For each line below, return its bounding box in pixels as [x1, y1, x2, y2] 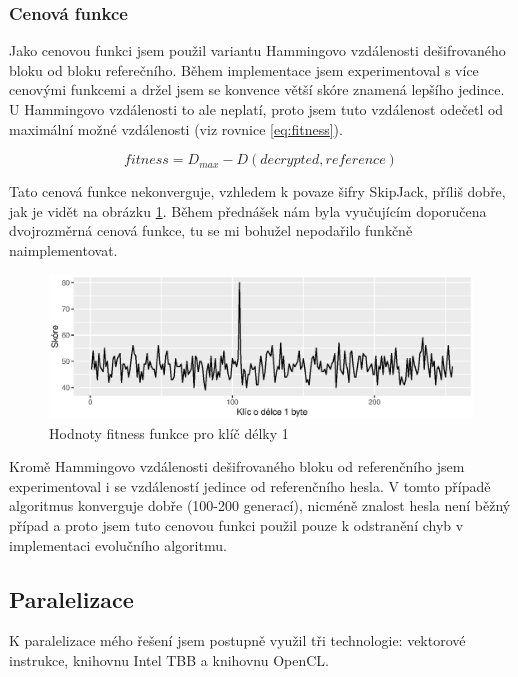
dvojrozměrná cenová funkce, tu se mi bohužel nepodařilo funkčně [9, 220, 413, 241]
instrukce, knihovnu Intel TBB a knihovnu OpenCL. [9, 650, 330, 671]
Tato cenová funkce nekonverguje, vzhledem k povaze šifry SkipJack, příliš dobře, [9, 181, 506, 202]
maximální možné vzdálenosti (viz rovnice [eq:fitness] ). [9, 118, 343, 139]
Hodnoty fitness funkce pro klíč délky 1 [49, 422, 289, 443]
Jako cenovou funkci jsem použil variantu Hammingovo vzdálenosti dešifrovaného [9, 40, 506, 61]
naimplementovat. [9, 239, 118, 260]
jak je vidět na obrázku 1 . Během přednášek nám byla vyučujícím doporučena [9, 200, 487, 221]
